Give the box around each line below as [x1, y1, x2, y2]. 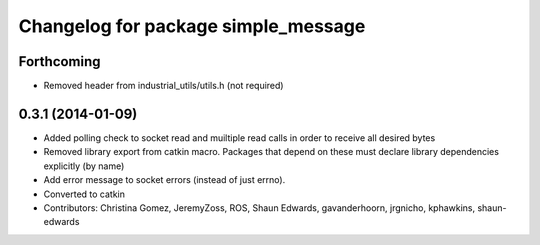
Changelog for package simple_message [18, 15, 366, 37]
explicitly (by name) [43, 160, 125, 172]
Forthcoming [18, 53, 101, 70]
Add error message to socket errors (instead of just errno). [43, 174, 286, 186]
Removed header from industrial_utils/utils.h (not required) [43, 80, 284, 92]
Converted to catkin [43, 188, 125, 200]
